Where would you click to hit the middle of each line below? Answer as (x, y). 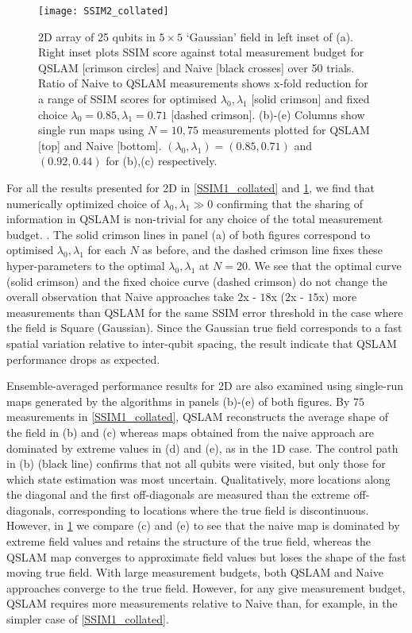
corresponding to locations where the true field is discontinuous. (214, 509)
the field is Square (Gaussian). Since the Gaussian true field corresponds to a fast (204, 328)
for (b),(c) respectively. (162, 161)
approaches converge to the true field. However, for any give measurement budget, (206, 587)
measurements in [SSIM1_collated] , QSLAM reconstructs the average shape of (198, 417)
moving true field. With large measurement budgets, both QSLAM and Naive (195, 572)
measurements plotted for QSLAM (286, 130)
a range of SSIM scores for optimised (128, 99)
